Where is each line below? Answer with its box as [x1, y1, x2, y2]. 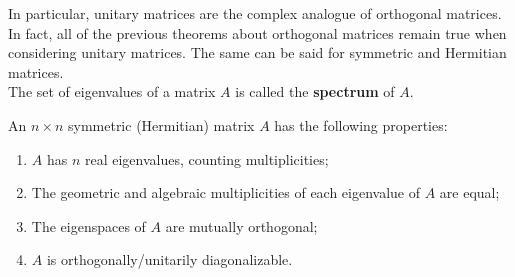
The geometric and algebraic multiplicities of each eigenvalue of [31, 182, 421, 203]
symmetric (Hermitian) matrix [67, 114, 255, 135]
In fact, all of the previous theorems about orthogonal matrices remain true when [8, 22, 507, 43]
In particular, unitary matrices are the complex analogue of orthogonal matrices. [8, 3, 502, 23]
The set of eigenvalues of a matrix [8, 81, 216, 102]
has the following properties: [274, 114, 448, 135]
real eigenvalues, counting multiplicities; [84, 148, 329, 169]
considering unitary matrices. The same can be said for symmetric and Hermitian [8, 42, 507, 63]
